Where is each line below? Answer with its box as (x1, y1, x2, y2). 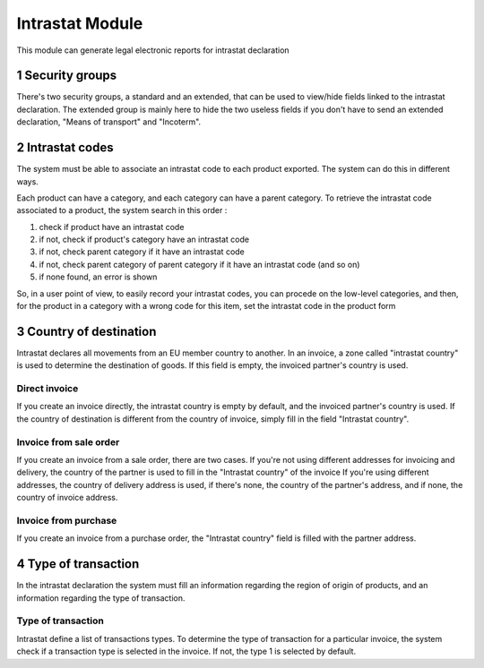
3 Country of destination (16, 323, 157, 339)
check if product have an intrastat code (39, 221, 185, 232)
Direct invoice (16, 382, 79, 395)
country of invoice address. (16, 492, 118, 503)
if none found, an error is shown (39, 271, 158, 282)
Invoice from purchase (16, 514, 117, 527)
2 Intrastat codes (16, 140, 114, 156)
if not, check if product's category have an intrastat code (39, 234, 250, 245)
